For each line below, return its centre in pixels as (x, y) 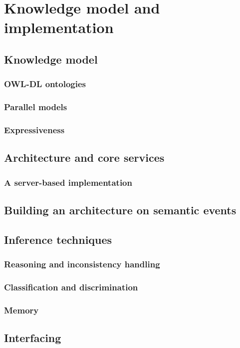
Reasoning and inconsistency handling (82, 264)
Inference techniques (58, 239)
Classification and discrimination (71, 287)
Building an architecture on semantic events (120, 210)
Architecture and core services (84, 157)
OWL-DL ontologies (45, 84)
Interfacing (33, 337)
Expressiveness (34, 129)
